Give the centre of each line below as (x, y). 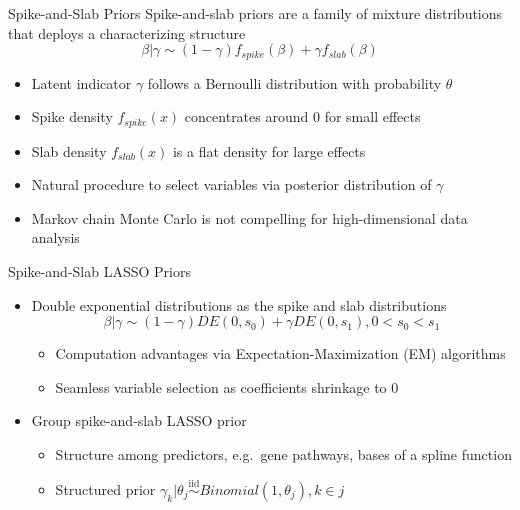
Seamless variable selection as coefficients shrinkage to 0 (227, 386)
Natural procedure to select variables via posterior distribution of (231, 184)
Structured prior (105, 488)
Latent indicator (81, 82)
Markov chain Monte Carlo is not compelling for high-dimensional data (249, 217)
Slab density (69, 150)
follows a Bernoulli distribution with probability (294, 82)
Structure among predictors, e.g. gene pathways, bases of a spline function (283, 454)
